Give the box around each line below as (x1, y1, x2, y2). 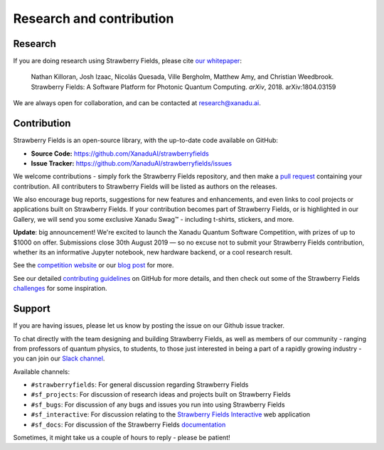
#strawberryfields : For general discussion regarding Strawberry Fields (31, 380, 249, 389)
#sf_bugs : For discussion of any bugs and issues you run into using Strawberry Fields (31, 400, 285, 409)
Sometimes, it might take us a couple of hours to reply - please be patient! (13, 434, 230, 442)
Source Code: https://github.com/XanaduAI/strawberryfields (31, 149, 209, 158)
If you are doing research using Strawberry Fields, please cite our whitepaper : (13, 57, 242, 65)
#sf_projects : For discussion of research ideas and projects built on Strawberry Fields (31, 390, 291, 399)
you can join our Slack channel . (13, 354, 105, 363)
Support (13, 303, 50, 315)
